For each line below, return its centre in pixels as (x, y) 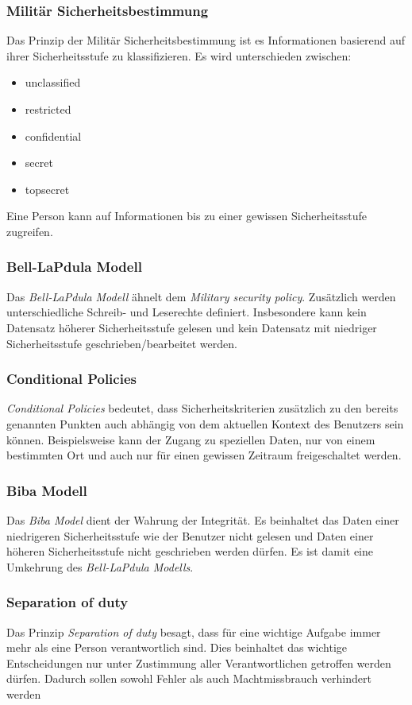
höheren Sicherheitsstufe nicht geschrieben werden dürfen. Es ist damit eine (190, 551)
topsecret (47, 189)
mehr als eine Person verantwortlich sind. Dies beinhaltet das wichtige (177, 647)
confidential (53, 136)
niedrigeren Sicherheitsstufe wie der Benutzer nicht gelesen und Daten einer (190, 535)
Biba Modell (47, 490)
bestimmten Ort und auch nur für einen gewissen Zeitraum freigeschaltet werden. (204, 455)
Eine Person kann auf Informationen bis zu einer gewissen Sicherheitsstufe (187, 216)
